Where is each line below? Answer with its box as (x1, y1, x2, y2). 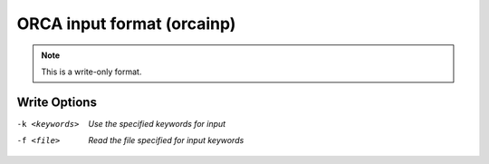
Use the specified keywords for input (88, 118, 226, 129)
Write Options (16, 94, 97, 110)
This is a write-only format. (41, 66, 142, 77)
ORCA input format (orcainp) (16, 14, 236, 34)
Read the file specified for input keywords (88, 135, 244, 146)
